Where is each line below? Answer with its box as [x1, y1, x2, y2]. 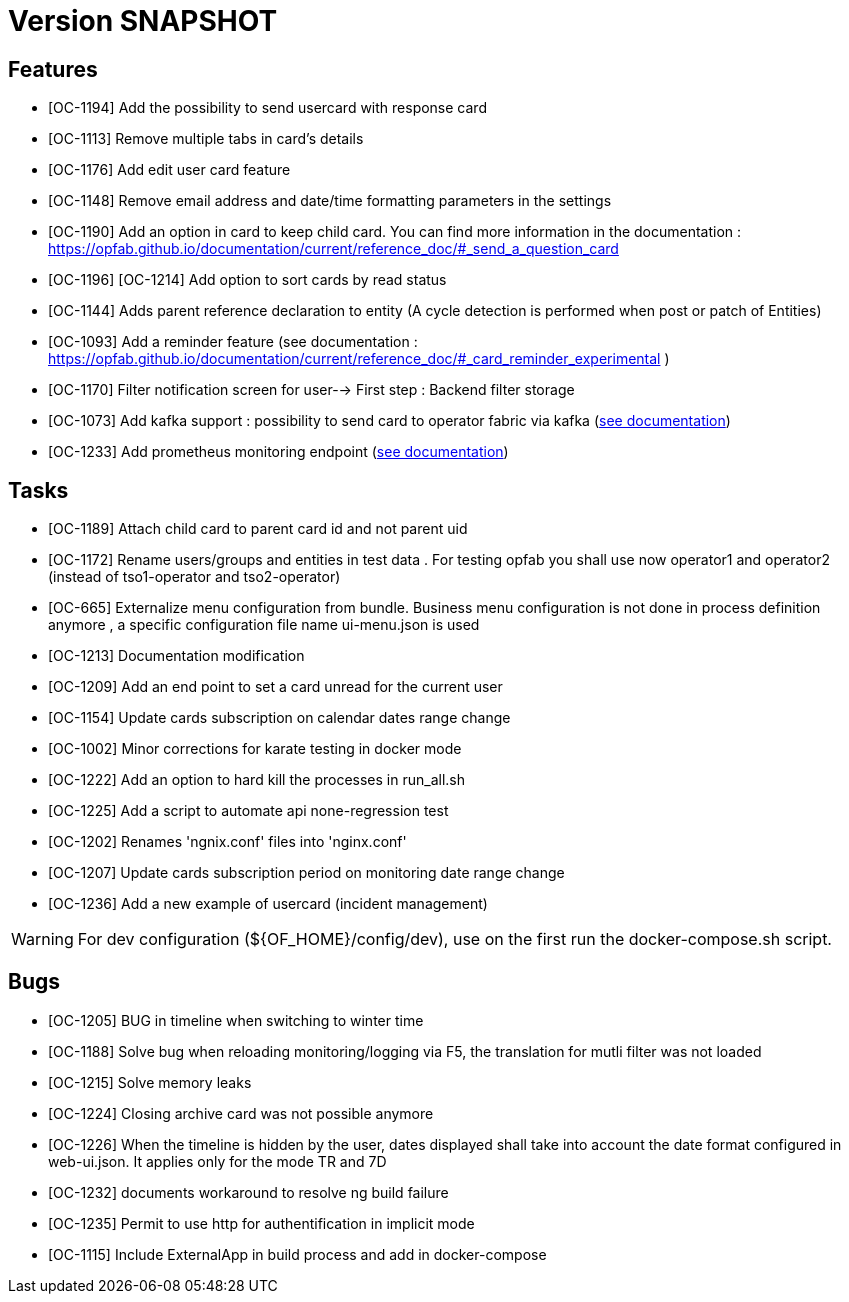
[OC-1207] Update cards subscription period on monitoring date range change [48, 864, 565, 882]
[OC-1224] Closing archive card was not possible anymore [48, 1104, 434, 1122]
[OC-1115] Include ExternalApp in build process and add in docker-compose [48, 1245, 547, 1263]
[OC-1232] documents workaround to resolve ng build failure [48, 1183, 449, 1201]
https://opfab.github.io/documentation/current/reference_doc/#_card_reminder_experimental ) [48, 350, 670, 368]
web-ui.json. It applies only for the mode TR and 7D [48, 1152, 387, 1170]
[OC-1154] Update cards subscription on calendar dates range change [48, 709, 511, 727]
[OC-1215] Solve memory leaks [48, 1073, 252, 1091]
